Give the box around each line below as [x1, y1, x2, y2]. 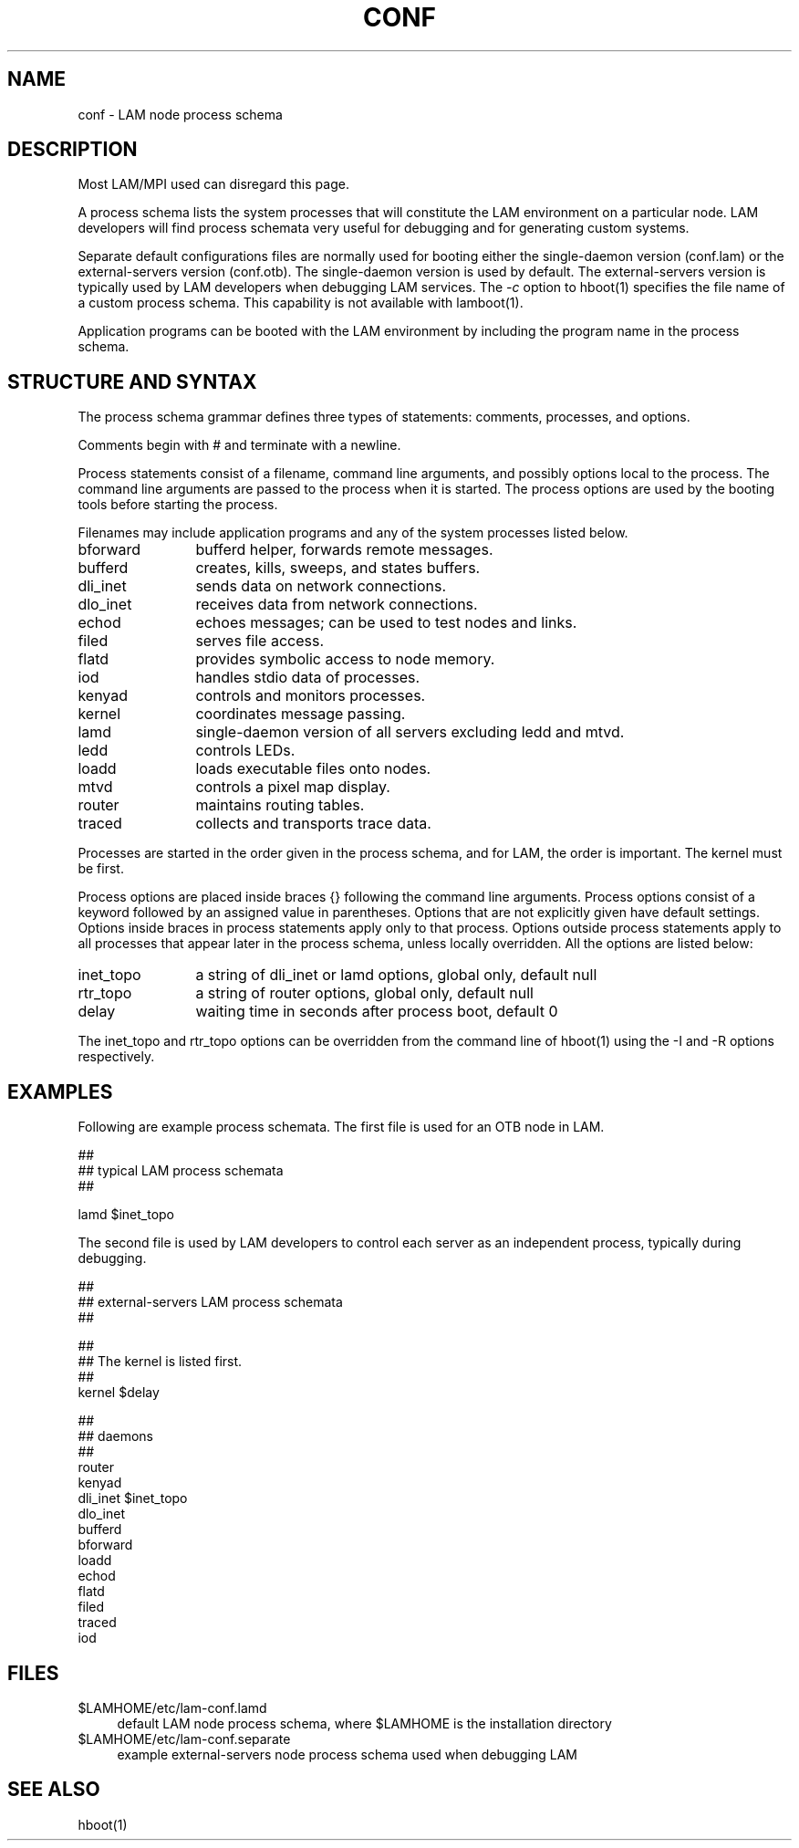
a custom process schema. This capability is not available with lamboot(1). [78, 295, 524, 311]
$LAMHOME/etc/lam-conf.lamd [78, 1699, 267, 1716]
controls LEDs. [195, 741, 296, 760]
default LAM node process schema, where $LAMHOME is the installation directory [117, 1715, 612, 1731]
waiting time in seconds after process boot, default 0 [195, 1002, 558, 1021]
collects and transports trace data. [195, 814, 431, 833]
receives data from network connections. [195, 595, 478, 614]
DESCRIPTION [7, 138, 138, 162]
